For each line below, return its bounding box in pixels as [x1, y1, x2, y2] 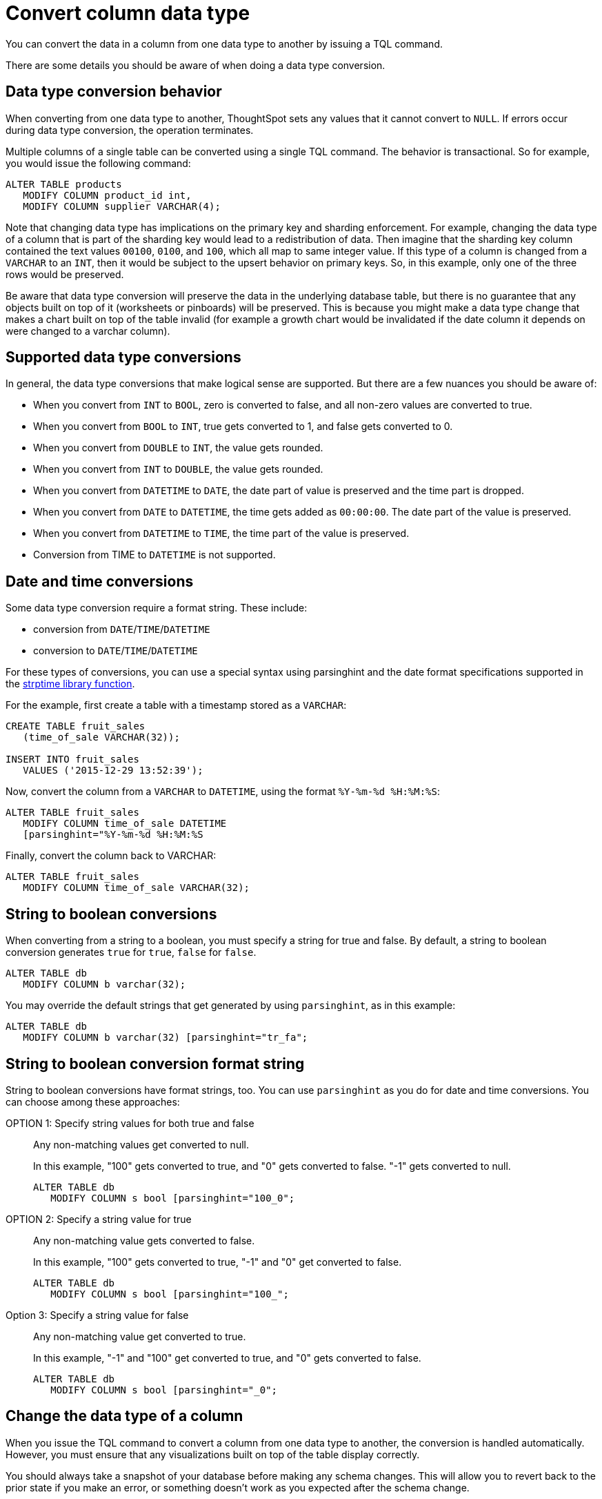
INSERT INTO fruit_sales [6, 754, 139, 765]
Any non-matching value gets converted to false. [33, 1234, 255, 1246]
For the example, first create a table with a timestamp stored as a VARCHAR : [6, 699, 347, 712]
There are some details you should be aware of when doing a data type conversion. [6, 59, 385, 71]
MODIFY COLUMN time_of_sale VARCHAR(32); [23, 882, 250, 894]
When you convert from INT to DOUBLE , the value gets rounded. [33, 463, 323, 476]
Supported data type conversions [6, 349, 241, 366]
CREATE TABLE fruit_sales [6, 721, 146, 732]
